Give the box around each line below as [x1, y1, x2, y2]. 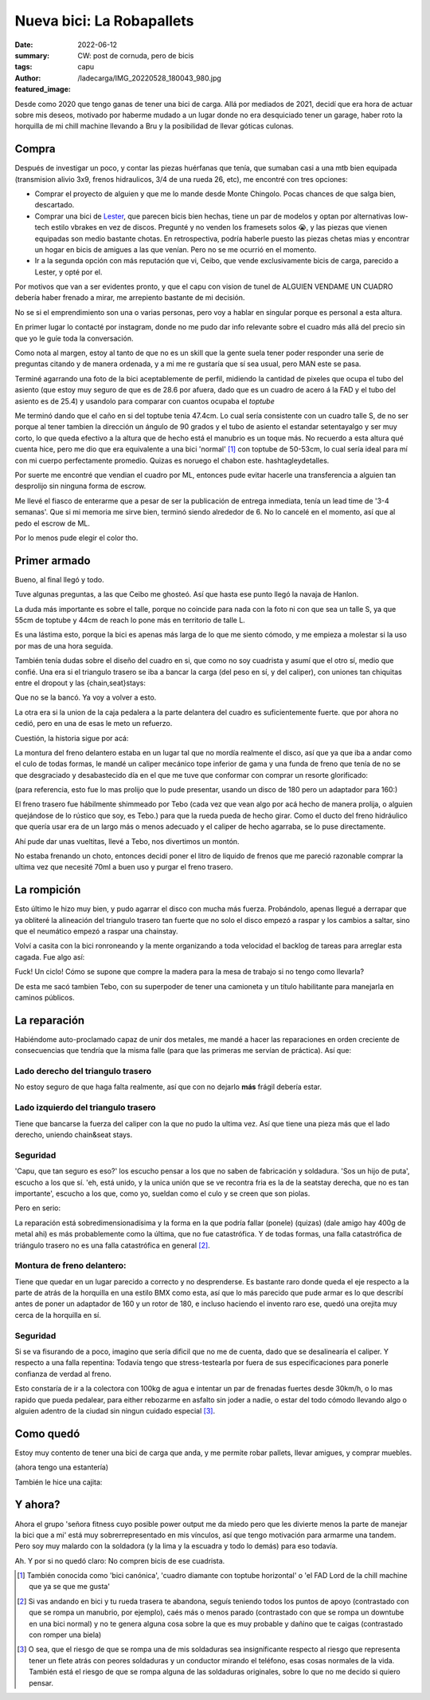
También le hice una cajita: [14, 1477, 103, 1487]
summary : [14, 50, 50, 60]
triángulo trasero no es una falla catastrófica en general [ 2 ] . [14, 1240, 210, 1250]
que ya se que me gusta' [29, 1582, 111, 1592]
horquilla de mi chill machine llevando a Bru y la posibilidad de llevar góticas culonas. [14, 121, 294, 131]
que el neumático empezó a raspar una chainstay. [14, 926, 178, 937]
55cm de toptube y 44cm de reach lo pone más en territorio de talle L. [14, 615, 246, 625]
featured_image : [14, 85, 71, 94]
